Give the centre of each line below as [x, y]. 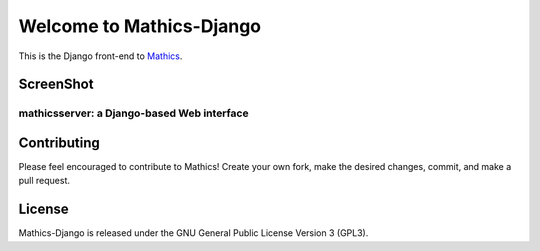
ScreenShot [56, 84]
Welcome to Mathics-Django [140, 26]
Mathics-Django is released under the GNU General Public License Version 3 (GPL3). [193, 233]
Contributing [59, 142]
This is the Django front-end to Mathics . [100, 56]
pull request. [44, 181]
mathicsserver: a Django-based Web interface [133, 113]
